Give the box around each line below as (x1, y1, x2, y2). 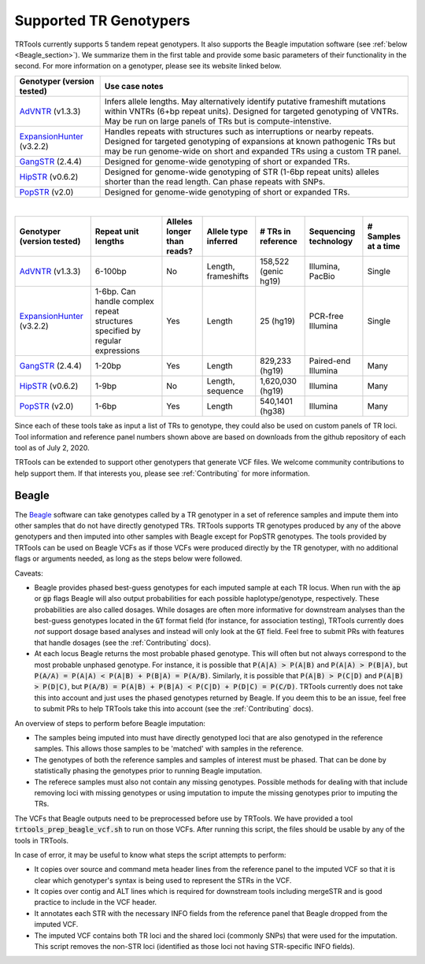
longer (166, 226, 192, 237)
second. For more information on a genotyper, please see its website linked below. (14, 61, 283, 71)
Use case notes (104, 80, 164, 91)
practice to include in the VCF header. (34, 898, 157, 907)
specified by (94, 325, 141, 336)
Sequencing (309, 226, 356, 237)
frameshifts (206, 271, 249, 282)
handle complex (94, 296, 154, 307)
